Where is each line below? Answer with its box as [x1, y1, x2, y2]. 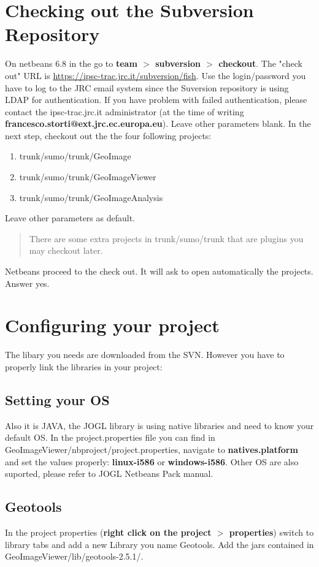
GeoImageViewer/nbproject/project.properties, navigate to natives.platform [5, 443, 298, 455]
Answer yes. [5, 276, 50, 289]
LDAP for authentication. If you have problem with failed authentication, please [5, 93, 307, 106]
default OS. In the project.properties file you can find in [5, 431, 215, 444]
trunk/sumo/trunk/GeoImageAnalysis [19, 191, 163, 204]
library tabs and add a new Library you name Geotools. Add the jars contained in [5, 538, 314, 550]
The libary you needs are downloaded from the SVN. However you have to [5, 348, 285, 361]
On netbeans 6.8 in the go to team [5, 57, 137, 70]
